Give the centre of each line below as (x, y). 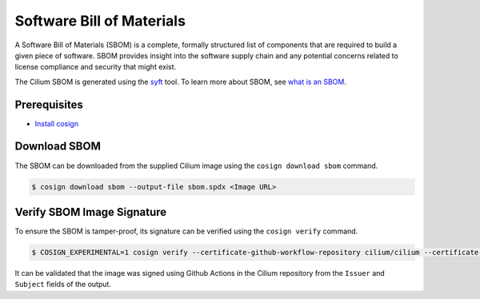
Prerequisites (49, 104)
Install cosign (57, 123)
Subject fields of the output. (63, 285)
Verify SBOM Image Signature (91, 212)
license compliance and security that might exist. (96, 67)
